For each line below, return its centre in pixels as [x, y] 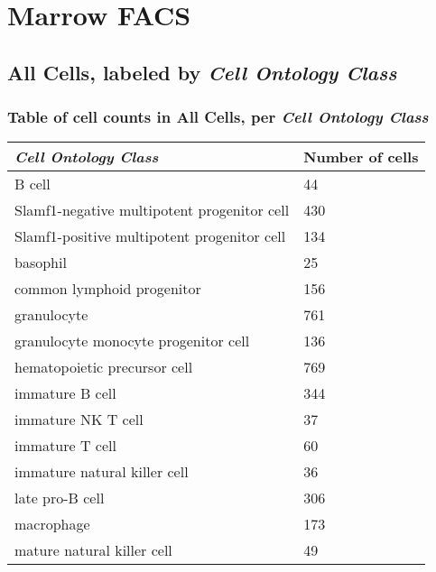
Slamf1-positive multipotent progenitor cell [150, 236]
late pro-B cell [60, 498]
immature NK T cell [79, 420]
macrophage [52, 524]
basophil [41, 263]
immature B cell [65, 393]
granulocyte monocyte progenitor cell [132, 341]
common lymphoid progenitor [108, 289]
